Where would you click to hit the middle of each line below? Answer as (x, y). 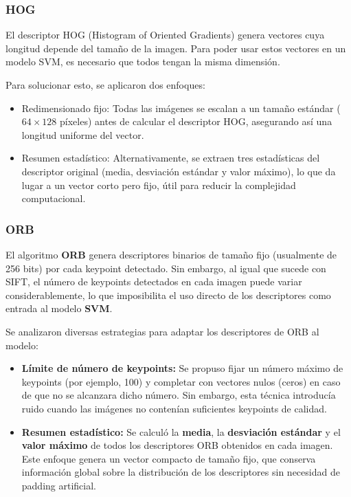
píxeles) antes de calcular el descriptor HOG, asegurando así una (196, 121)
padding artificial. (59, 485)
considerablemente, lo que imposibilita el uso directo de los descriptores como (168, 295)
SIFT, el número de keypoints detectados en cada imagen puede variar (154, 281)
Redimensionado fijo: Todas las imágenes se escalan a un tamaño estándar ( (181, 108)
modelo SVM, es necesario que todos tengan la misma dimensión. (143, 62)
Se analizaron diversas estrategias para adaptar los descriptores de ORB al (162, 331)
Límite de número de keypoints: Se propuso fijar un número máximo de (182, 368)
